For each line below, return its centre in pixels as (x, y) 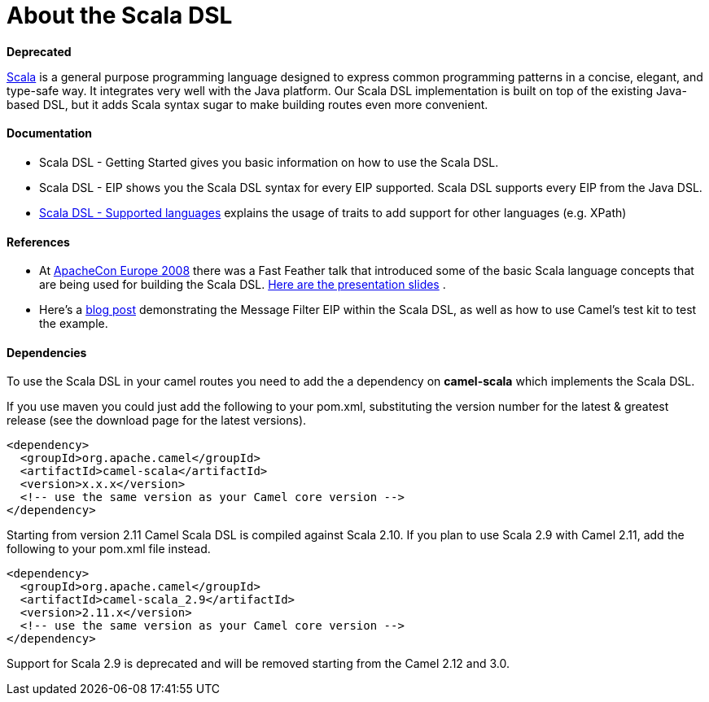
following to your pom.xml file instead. (109, 549)
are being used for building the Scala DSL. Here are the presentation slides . (243, 285)
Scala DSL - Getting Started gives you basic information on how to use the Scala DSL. (269, 162)
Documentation (50, 133)
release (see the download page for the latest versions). (157, 421)
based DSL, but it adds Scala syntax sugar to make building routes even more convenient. (247, 104)
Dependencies (47, 352)
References (38, 242)
